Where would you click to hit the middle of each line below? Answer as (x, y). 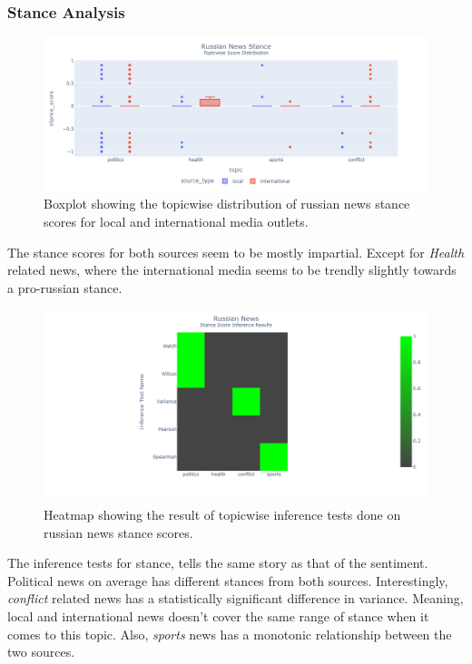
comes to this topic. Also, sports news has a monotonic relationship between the (230, 634)
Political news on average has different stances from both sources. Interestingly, (228, 580)
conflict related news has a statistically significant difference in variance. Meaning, (236, 598)
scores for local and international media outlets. (176, 221)
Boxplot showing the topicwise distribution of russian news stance (227, 204)
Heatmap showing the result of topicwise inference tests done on (222, 514)
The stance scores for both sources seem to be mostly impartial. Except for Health (236, 252)
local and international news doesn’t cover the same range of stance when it (218, 615)
